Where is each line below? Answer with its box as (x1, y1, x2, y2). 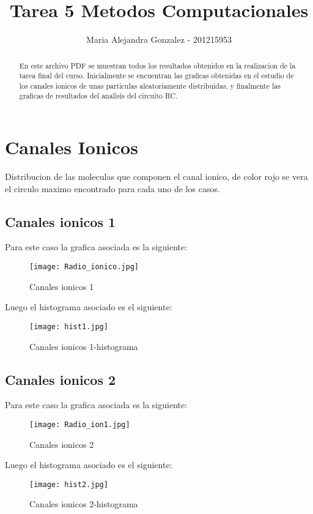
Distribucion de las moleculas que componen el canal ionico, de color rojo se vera (5, 170, 308, 183)
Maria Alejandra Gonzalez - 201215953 (86, 33, 232, 46)
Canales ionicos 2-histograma (29, 497, 138, 510)
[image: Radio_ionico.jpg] (29, 263, 139, 272)
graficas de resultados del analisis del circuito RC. (19, 91, 178, 101)
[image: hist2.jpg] (29, 480, 108, 489)
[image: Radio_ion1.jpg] (29, 420, 130, 429)
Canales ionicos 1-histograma (29, 340, 138, 352)
